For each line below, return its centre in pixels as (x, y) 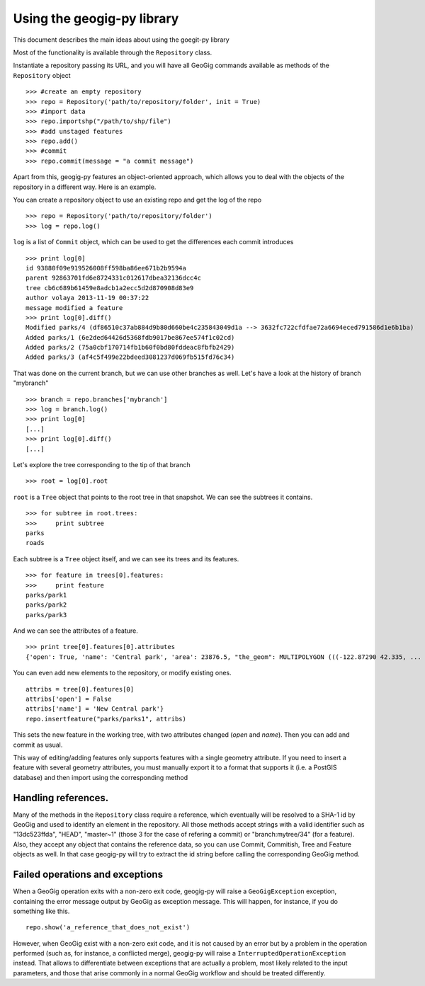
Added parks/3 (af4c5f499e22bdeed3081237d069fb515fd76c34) (130, 357)
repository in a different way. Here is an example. (85, 187)
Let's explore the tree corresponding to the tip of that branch (102, 465)
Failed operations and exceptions (88, 875)
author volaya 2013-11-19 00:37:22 (87, 298)
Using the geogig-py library (96, 18)
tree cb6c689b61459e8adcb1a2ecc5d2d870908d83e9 (110, 288)
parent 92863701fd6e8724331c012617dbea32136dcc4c (114, 278)
